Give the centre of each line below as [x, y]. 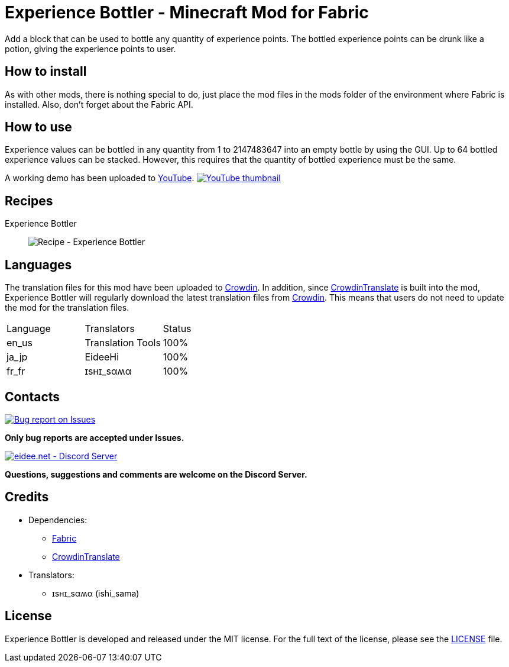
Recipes [29, 201]
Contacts [33, 397]
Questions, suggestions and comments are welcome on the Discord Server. [156, 474]
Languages [38, 265]
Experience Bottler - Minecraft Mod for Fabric [187, 12]
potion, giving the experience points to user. [90, 49]
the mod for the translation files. [67, 308]
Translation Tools [123, 343]
